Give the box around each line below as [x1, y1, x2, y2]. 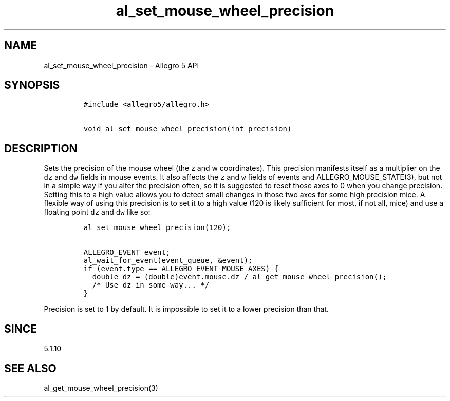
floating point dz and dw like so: [44, 207, 151, 217]
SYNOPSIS [4, 79, 60, 92]
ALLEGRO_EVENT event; [83, 248, 171, 257]
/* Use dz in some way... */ [92, 281, 210, 290]
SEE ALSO [4, 361, 57, 375]
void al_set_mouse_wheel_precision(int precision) [83, 125, 292, 133]
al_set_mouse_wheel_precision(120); [83, 223, 231, 232]
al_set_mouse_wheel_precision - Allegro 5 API [44, 61, 199, 70]
